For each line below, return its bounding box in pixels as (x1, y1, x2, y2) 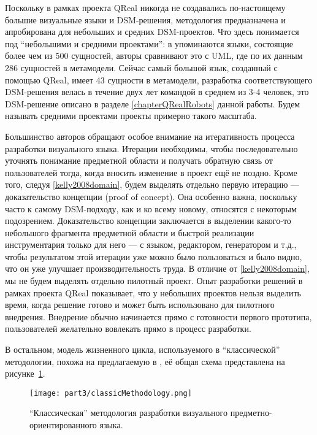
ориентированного (29, 418, 97, 431)
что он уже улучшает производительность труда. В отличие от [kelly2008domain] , (5, 262, 310, 275)
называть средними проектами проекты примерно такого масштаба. (5, 109, 257, 122)
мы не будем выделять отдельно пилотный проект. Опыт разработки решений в (5, 274, 303, 287)
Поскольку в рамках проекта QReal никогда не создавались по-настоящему (5, 1, 286, 13)
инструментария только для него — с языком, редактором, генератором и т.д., (5, 238, 297, 251)
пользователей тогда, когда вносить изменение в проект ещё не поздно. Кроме (5, 166, 297, 179)
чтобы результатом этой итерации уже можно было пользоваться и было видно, (5, 250, 302, 263)
